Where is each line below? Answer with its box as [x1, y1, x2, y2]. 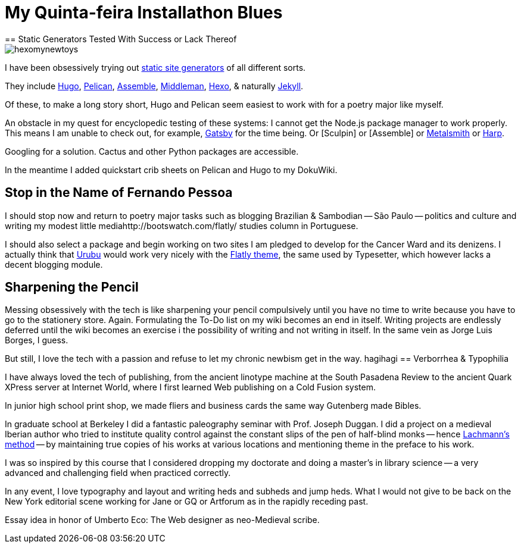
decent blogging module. [5, 259, 103, 270]
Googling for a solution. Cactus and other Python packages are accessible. [5, 146, 299, 156]
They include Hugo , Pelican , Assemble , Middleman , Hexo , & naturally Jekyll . [5, 80, 304, 91]
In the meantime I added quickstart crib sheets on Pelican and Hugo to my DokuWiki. [5, 164, 338, 175]
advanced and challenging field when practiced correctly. [5, 468, 231, 478]
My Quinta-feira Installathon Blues [5, 2, 283, 23]
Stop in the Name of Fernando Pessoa [5, 185, 233, 201]
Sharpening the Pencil [5, 280, 139, 295]
